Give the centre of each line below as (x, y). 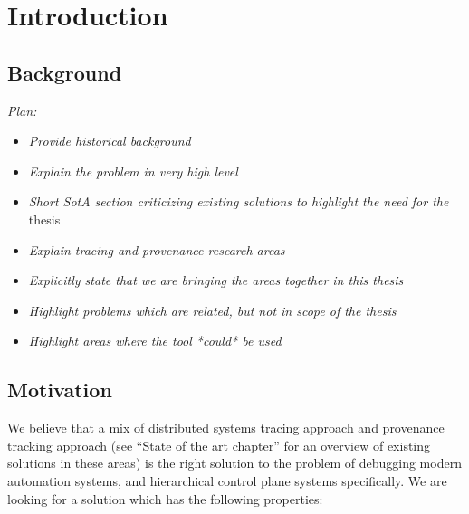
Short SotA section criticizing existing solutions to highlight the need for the (239, 201)
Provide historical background (110, 141)
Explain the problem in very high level (133, 171)
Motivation (60, 390)
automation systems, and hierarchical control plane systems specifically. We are (227, 480)
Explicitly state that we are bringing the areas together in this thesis (216, 280)
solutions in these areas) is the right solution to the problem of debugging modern (234, 463)
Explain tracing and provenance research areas (157, 249)
